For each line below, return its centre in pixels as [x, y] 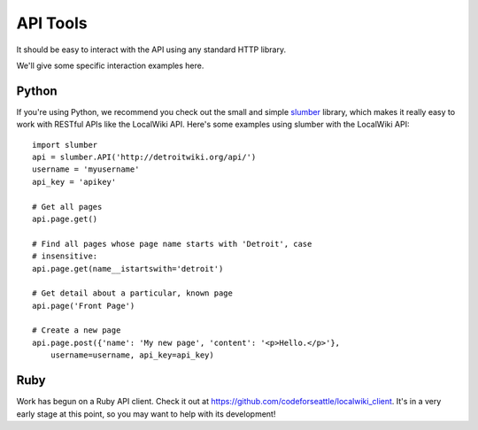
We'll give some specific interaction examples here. [110, 65]
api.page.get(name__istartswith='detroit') [128, 269]
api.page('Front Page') [84, 306]
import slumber [65, 145]
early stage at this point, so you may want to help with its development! [146, 414]
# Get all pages [67, 207]
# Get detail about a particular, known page [133, 293]
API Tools [52, 23]
